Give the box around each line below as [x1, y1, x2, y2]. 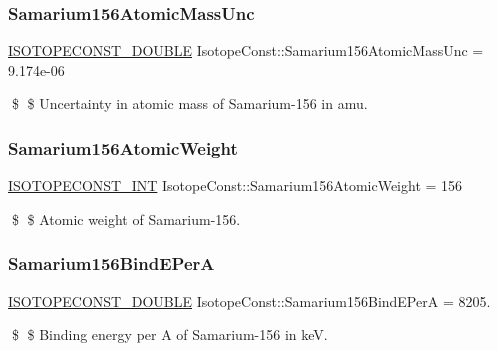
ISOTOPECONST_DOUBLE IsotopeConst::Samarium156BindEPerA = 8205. [8, 290, 491, 311]
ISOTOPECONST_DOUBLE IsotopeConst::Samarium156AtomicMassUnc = [8, 40, 484, 61]
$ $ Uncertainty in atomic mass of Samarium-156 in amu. [11, 93, 368, 114]
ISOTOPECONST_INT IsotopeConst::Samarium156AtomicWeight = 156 [8, 175, 463, 196]
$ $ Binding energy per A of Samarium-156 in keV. [11, 324, 328, 345]
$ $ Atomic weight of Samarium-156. [11, 208, 241, 229]
